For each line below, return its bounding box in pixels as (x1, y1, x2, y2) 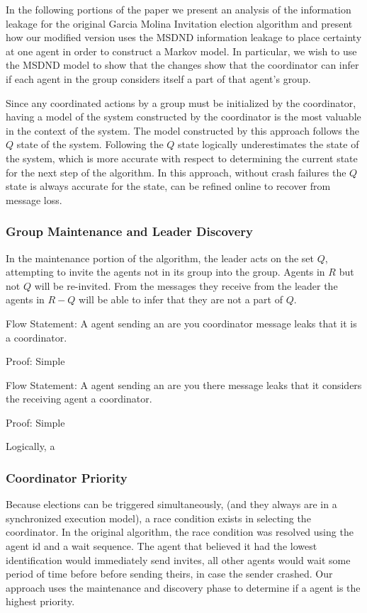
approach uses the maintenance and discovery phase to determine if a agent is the (6, 580, 361, 595)
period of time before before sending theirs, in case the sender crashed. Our (6, 566, 333, 581)
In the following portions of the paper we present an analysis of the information (6, 2, 351, 16)
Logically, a (6, 439, 55, 454)
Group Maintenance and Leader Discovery (6, 223, 254, 240)
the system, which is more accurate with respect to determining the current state (6, 150, 358, 165)
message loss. (6, 192, 62, 207)
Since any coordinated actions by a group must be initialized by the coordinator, (6, 95, 356, 110)
